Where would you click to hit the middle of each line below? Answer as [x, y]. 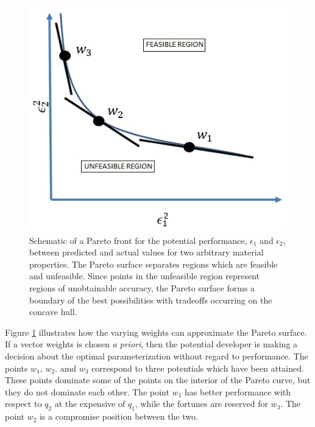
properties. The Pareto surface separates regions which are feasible [154, 264]
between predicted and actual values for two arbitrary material [147, 252]
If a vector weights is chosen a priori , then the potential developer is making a [151, 344]
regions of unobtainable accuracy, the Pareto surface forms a [142, 287]
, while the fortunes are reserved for [201, 404]
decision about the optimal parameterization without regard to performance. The [157, 356]
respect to [23, 404]
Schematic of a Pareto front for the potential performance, [138, 240]
